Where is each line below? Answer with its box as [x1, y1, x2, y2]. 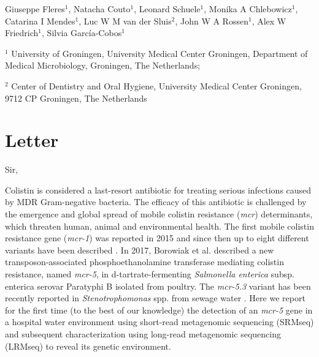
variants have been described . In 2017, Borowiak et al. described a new [5, 243, 274, 256]
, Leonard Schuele [134, 2, 201, 15]
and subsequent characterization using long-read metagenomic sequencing [5, 328, 281, 340]
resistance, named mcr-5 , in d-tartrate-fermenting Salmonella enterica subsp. [5, 268, 294, 280]
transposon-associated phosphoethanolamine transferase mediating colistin [5, 255, 284, 268]
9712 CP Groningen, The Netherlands [5, 91, 147, 104]
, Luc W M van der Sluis [79, 14, 172, 27]
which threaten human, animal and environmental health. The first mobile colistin [5, 219, 314, 232]
